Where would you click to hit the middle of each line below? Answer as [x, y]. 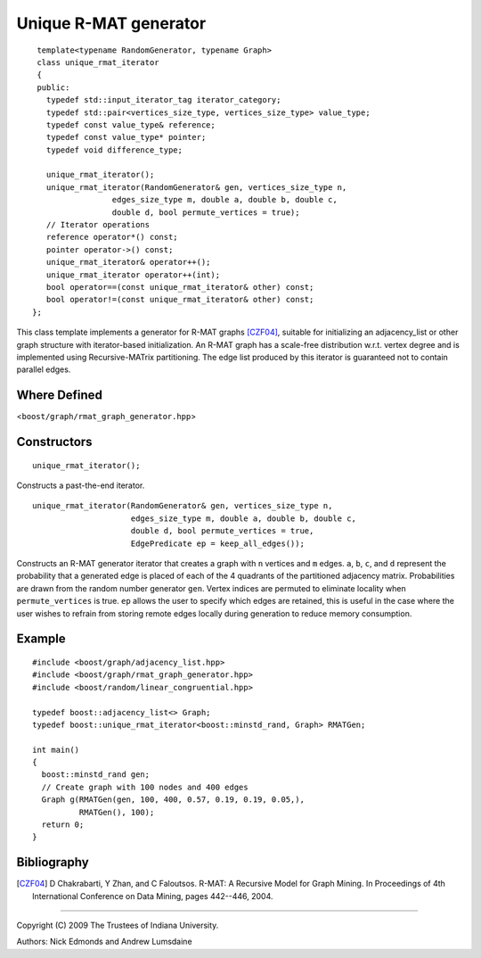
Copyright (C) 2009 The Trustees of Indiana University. [118, 925]
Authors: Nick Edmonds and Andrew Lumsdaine [104, 942]
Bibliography [53, 862]
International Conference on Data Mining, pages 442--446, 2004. [153, 896]
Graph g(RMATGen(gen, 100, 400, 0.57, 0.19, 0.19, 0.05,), [173, 800]
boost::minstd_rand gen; [96, 775]
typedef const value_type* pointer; [126, 137]
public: [53, 87]
